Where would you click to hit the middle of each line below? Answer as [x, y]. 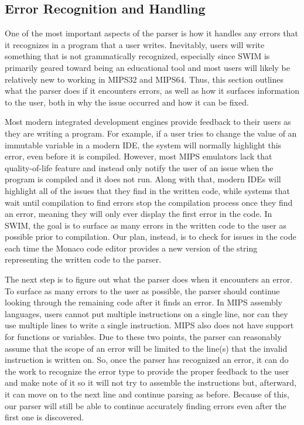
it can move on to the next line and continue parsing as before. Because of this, [147, 394]
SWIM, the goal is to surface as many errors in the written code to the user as [146, 225]
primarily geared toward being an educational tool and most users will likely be [147, 67]
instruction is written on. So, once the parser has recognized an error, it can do [147, 360]
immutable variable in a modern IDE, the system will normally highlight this [143, 144]
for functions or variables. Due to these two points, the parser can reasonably [143, 337]
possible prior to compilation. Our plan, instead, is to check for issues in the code [151, 237]
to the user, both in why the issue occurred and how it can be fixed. [127, 102]
